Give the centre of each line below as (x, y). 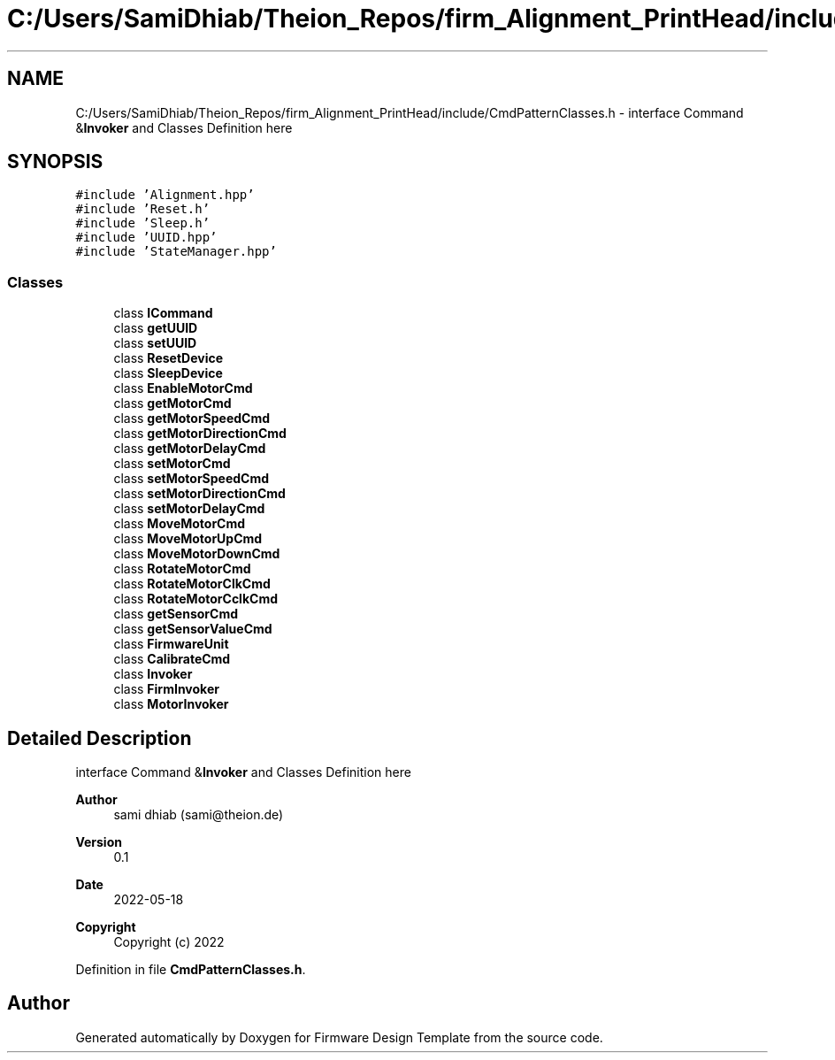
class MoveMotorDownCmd (197, 554)
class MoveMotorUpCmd (188, 539)
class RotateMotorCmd (182, 569)
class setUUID (155, 343)
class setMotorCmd (172, 464)
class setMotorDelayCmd (189, 509)
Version (99, 842)
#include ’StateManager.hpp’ (176, 252)
